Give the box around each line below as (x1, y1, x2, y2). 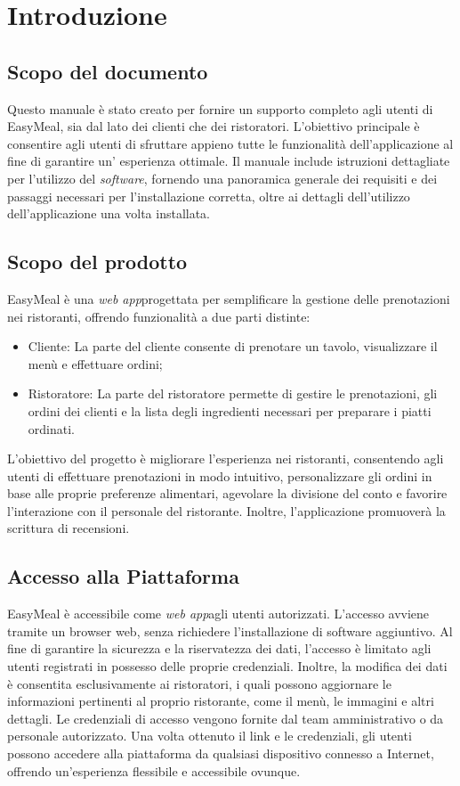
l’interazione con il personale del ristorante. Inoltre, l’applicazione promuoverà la (7, 501, 446, 520)
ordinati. (28, 419, 75, 438)
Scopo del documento (7, 57, 208, 85)
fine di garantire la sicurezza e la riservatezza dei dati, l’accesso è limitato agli (7, 639, 432, 658)
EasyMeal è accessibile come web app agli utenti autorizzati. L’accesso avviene (7, 604, 430, 623)
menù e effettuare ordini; (28, 354, 163, 373)
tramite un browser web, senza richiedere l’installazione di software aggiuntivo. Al (7, 621, 453, 640)
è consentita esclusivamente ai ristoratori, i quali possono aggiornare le (7, 674, 391, 692)
